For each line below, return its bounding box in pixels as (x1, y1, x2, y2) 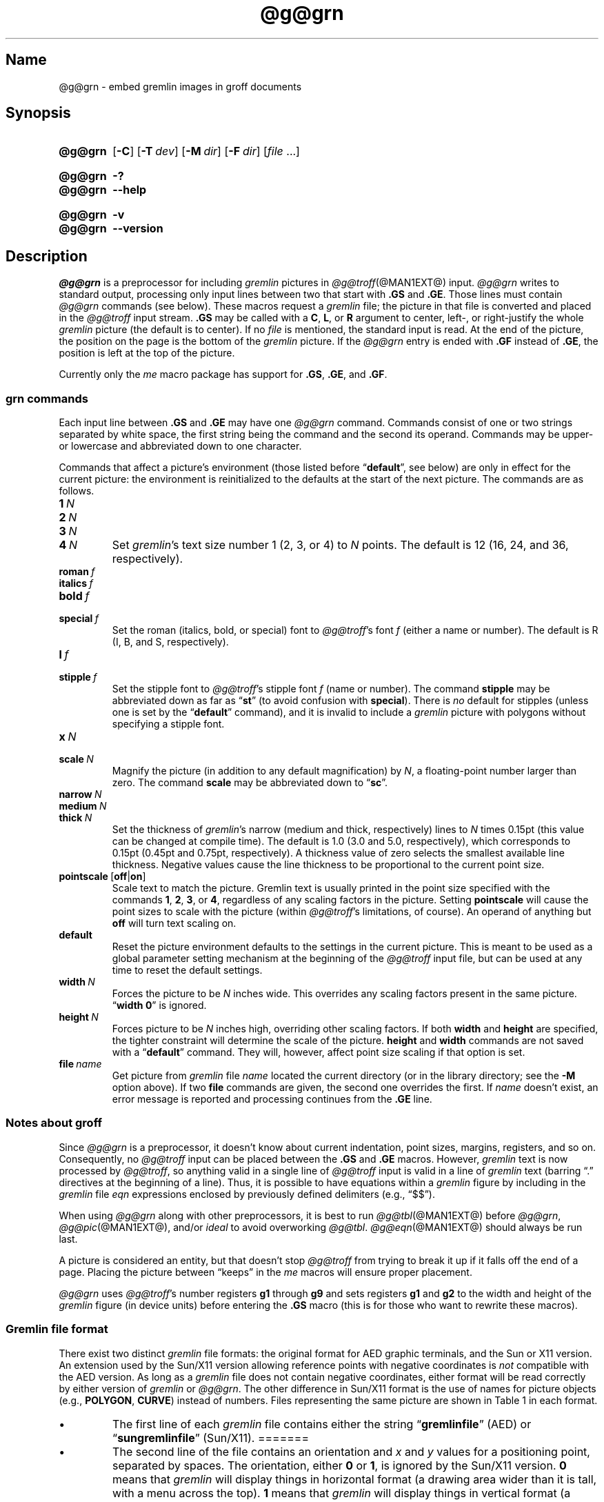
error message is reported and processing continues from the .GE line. (112, 1093, 432, 1105)
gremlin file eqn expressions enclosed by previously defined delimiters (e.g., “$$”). (59, 1188, 435, 1200)
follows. (59, 485, 94, 497)
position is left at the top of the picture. (59, 347, 235, 359)
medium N (59, 800, 107, 812)
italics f (59, 577, 93, 590)
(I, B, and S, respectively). (112, 636, 229, 648)
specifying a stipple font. (112, 718, 225, 730)
